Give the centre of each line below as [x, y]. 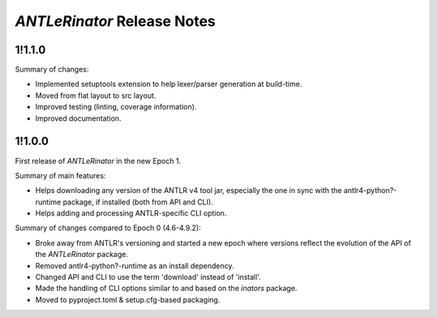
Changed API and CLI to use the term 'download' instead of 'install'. [148, 277]
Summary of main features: [60, 175]
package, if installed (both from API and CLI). [138, 202]
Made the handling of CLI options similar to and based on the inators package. [166, 289]
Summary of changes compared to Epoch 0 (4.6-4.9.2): [108, 228]
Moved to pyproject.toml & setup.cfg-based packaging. [128, 299]
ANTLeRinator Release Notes [116, 21]
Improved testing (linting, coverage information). [116, 107]
